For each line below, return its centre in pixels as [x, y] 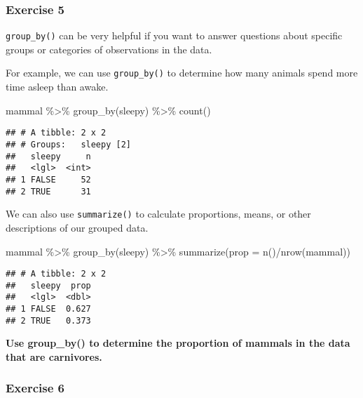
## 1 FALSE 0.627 [48, 309]
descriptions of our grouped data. [77, 227]
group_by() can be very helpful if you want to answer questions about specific [174, 35]
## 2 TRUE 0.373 [48, 320]
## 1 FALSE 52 [48, 179]
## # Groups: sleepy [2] [68, 144]
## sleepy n [48, 156]
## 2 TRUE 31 [48, 191]
